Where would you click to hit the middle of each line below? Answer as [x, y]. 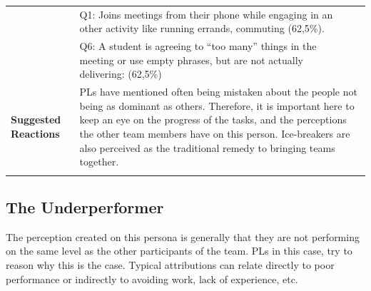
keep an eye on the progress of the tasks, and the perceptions [213, 119]
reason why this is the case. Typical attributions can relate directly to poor [170, 264]
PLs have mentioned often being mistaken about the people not [218, 92]
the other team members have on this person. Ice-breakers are [215, 133]
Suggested [36, 119]
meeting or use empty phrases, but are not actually [191, 60]
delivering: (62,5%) [121, 74]
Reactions [35, 133]
